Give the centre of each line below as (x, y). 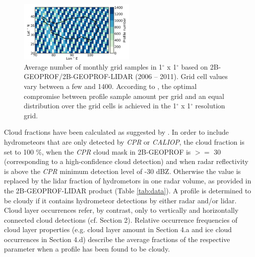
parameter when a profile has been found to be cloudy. (87, 249)
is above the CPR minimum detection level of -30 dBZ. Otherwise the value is (123, 171)
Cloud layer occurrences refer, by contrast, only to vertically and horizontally (121, 210)
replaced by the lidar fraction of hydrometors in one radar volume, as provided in (128, 181)
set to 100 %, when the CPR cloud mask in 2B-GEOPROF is (97, 151)
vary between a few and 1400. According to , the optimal (110, 86)
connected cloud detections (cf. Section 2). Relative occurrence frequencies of (121, 219)
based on (194, 66)
